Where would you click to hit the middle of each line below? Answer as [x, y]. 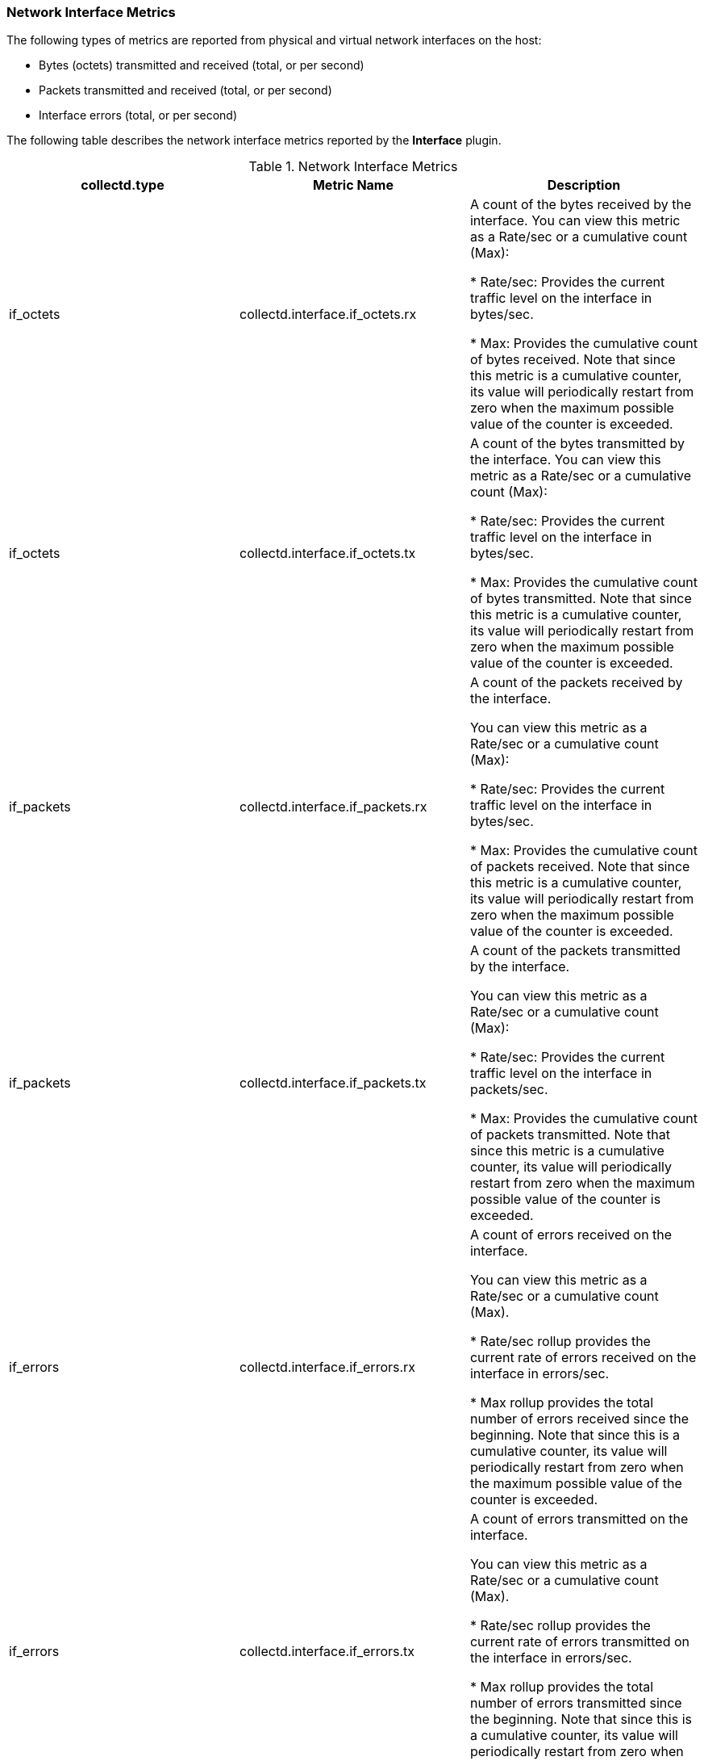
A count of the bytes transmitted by [577, 444]
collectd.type [123, 185]
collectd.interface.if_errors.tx [327, 1652]
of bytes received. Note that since [573, 360]
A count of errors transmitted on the [579, 1519]
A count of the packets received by [576, 683]
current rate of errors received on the [583, 1358]
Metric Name [353, 185]
